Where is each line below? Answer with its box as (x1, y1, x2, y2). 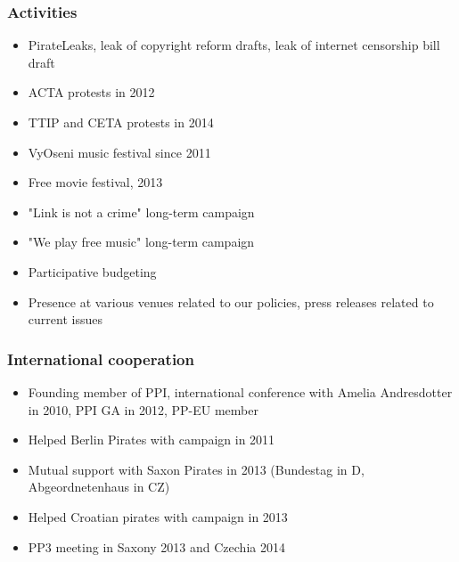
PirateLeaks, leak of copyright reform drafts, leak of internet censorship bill (28, 36, 440, 54)
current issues (28, 310, 102, 329)
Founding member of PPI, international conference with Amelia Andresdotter (28, 382, 453, 401)
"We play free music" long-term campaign (28, 232, 255, 251)
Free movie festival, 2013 (28, 173, 163, 191)
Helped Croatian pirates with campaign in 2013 (28, 507, 288, 525)
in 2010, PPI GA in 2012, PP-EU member (28, 400, 258, 419)
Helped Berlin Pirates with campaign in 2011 (28, 430, 275, 449)
